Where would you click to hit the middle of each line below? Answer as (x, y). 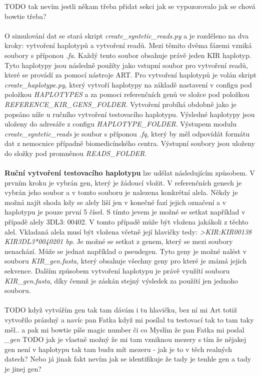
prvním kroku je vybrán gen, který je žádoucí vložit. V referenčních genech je (123, 182)
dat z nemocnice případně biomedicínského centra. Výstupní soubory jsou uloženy (130, 143)
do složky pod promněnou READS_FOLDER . (76, 153)
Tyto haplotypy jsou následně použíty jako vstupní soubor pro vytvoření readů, (126, 65)
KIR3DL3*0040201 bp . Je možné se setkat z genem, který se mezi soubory (119, 241)
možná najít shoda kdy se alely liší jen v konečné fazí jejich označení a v (115, 202)
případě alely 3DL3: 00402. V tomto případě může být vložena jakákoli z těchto (126, 222)
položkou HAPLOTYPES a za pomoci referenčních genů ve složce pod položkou (127, 94)
